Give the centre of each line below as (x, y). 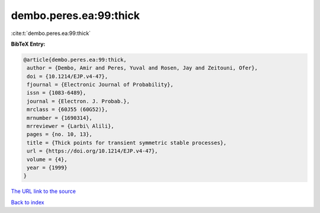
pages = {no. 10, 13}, (60, 134)
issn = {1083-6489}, (57, 93)
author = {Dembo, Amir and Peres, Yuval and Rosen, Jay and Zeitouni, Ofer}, (142, 68)
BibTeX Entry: (28, 44)
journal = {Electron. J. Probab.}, (79, 101)
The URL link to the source (44, 191)
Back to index (28, 202)
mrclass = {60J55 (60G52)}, (68, 109)
